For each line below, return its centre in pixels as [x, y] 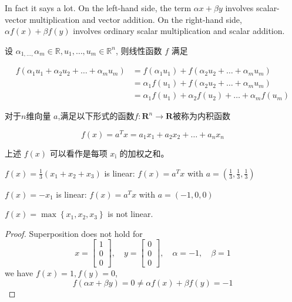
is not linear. [130, 214]
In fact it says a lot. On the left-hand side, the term [98, 8]
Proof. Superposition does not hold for [74, 233]
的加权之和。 [144, 153]
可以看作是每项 [78, 153]
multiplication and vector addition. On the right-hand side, [136, 19]
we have [19, 273]
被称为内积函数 [202, 116]
